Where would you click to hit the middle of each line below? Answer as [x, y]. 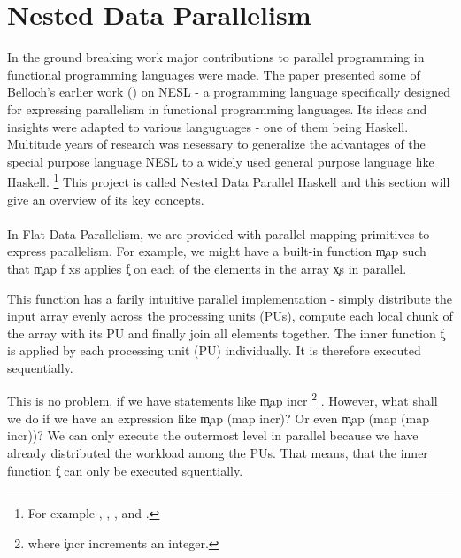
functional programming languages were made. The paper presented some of [214, 74]
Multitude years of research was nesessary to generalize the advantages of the [216, 144]
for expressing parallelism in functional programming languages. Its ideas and [217, 108]
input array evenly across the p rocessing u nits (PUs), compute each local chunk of [230, 316]
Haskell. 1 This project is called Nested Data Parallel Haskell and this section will [229, 180]
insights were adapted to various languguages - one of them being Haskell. [208, 126]
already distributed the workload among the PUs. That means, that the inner [218, 452]
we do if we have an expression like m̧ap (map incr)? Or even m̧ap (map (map [219, 418]
